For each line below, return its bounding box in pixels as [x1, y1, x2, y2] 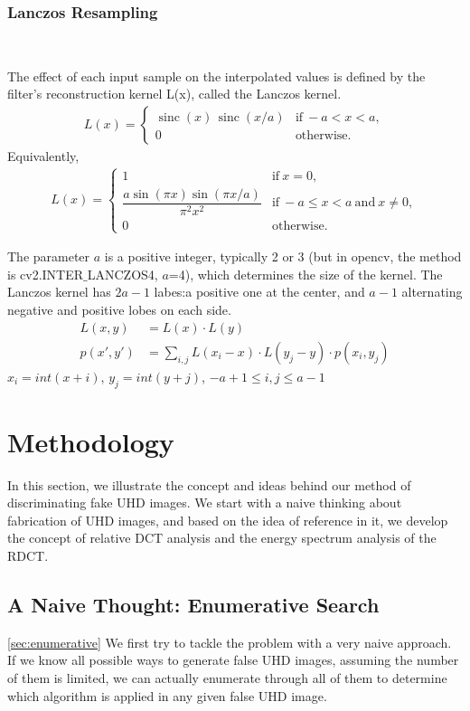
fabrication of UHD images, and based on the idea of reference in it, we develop [7, 510, 448, 529]
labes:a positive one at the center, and [154, 282, 365, 301]
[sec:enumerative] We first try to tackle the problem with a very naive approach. [7, 632, 452, 651]
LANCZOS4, [87, 264, 158, 283]
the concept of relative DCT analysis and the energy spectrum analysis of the [7, 528, 437, 547]
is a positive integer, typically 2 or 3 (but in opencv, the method [104, 247, 462, 266]
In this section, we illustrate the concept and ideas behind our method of [7, 475, 411, 494]
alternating [401, 282, 463, 301]
